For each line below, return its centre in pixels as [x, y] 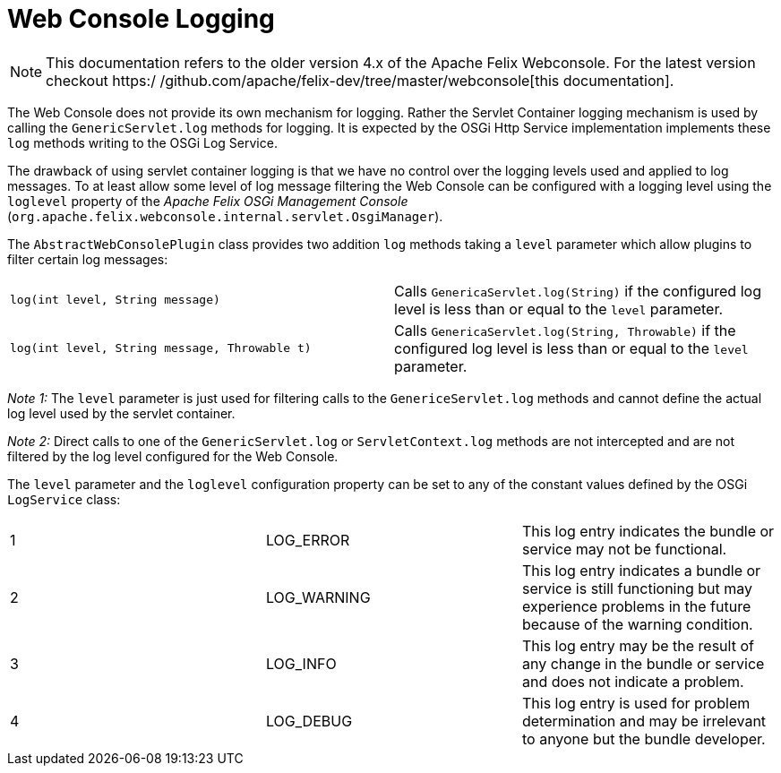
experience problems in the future [636, 606]
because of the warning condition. [637, 624]
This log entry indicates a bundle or [641, 570]
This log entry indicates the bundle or [648, 531]
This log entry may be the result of [638, 645]
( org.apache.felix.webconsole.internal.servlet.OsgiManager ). [225, 216]
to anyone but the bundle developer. [644, 739]
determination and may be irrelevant [644, 721]
